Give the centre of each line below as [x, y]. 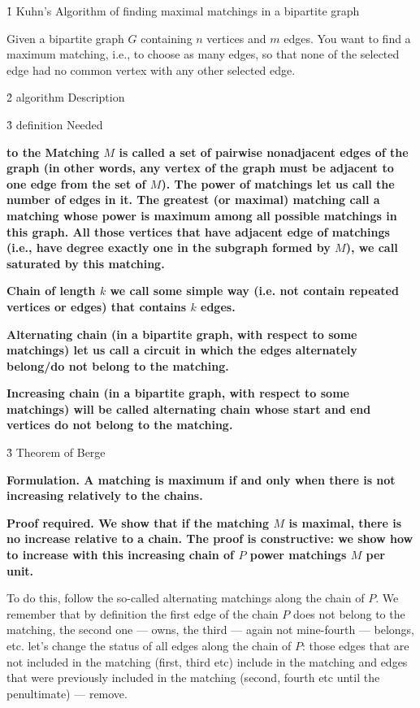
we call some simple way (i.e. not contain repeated [254, 291]
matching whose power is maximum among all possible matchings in [202, 215]
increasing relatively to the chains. [105, 495]
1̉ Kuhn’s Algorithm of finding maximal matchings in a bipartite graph [183, 11]
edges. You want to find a [347, 38]
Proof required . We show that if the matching [138, 522]
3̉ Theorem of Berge [56, 452]
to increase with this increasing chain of [121, 555]
